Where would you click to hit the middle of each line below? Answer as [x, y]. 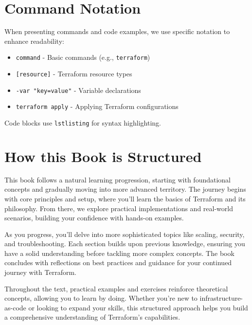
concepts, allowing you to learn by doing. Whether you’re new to [101, 298]
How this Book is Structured [103, 156]
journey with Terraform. [40, 272]
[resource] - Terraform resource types [74, 73]
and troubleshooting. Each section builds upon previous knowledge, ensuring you [125, 244]
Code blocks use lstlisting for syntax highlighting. [83, 122]
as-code [15, 307]
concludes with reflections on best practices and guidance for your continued [118, 262]
